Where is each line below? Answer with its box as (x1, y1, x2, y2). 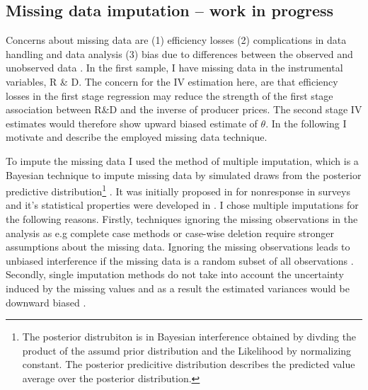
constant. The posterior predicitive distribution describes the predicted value (22, 357, 355, 372)
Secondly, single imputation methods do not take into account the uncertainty (6, 267, 344, 282)
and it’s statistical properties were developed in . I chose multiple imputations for (6, 197, 359, 212)
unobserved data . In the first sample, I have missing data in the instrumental (6, 60, 343, 75)
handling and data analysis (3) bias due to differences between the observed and (6, 46, 353, 61)
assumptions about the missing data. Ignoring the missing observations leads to (6, 239, 350, 254)
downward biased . (6, 294, 86, 309)
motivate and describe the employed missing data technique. (6, 130, 268, 144)
